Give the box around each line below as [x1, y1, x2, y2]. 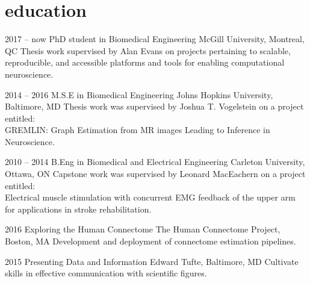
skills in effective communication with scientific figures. [5, 267, 207, 279]
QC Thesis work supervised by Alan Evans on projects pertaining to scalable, [5, 44, 291, 57]
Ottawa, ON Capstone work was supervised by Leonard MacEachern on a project [5, 167, 306, 180]
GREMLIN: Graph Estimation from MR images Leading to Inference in [5, 123, 270, 136]
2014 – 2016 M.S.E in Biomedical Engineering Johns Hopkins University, [5, 88, 273, 101]
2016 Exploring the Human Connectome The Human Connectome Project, [5, 223, 281, 235]
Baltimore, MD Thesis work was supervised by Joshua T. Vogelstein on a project [5, 100, 304, 113]
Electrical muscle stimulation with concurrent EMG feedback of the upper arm [5, 191, 296, 204]
